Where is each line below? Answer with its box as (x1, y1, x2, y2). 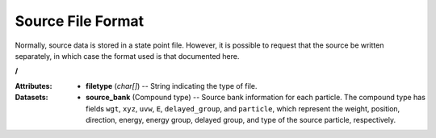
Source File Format (15, 12, 145, 30)
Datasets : (15, 93, 48, 102)
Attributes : (15, 81, 52, 90)
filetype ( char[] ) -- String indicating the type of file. (86, 81, 258, 90)
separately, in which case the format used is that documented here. (15, 51, 240, 61)
